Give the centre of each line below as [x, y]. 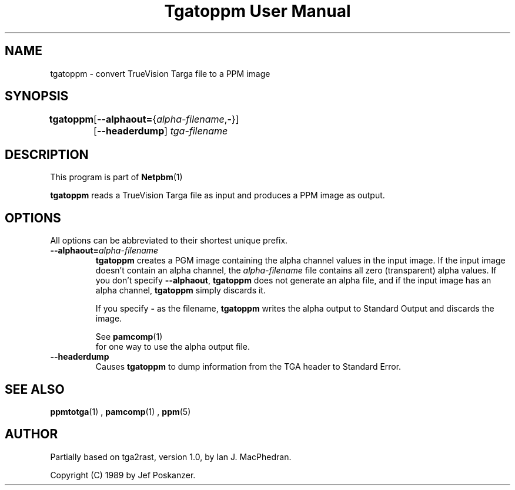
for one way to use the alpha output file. [173, 347]
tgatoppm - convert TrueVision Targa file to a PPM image [160, 73]
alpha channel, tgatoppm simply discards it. [180, 290]
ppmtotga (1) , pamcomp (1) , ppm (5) [121, 411]
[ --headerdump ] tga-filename [161, 131]
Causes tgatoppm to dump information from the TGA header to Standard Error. [248, 367]
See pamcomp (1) [129, 337]
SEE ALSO [35, 389]
